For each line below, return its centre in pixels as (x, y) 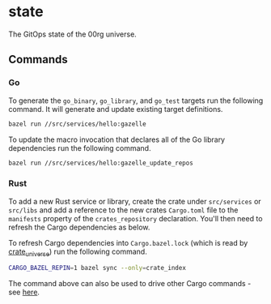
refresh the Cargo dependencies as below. (79, 227)
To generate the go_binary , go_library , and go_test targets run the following (136, 101)
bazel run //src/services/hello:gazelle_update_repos (101, 163)
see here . (24, 292)
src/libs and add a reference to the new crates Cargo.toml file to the (123, 210)
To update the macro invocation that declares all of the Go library (116, 139)
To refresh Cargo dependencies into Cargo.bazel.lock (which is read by (128, 242)
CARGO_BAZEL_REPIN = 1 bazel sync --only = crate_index (97, 268)
